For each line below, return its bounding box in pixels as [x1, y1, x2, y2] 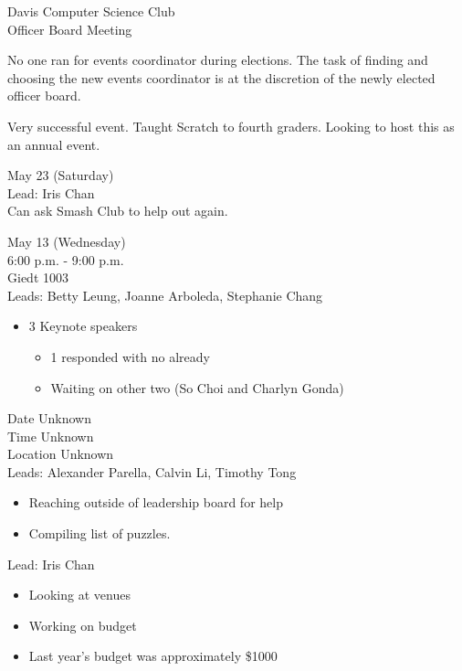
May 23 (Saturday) [7, 165, 114, 185]
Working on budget [28, 615, 137, 634]
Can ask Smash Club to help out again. [7, 201, 228, 220]
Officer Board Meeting [7, 19, 132, 38]
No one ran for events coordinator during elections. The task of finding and [7, 50, 428, 69]
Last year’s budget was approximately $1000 [28, 646, 278, 666]
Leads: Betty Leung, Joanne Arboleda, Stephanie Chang [7, 285, 323, 304]
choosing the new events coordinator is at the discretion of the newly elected [7, 68, 436, 87]
